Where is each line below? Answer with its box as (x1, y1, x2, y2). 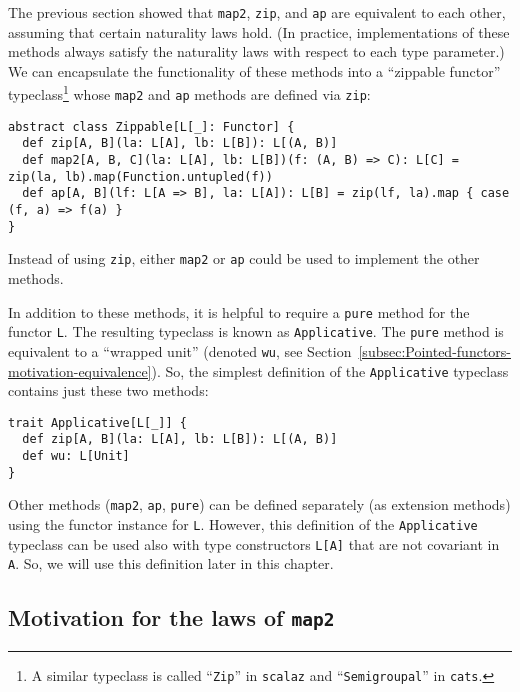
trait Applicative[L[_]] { (8, 415, 187, 430)
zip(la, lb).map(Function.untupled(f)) (8, 169, 273, 184)
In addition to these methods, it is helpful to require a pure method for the (8, 301, 470, 322)
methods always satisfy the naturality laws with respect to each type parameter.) (8, 41, 505, 62)
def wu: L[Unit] (22, 449, 130, 464)
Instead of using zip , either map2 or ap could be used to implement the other (8, 248, 480, 269)
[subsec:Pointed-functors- (358, 340, 511, 361)
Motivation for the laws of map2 (8, 602, 335, 633)
